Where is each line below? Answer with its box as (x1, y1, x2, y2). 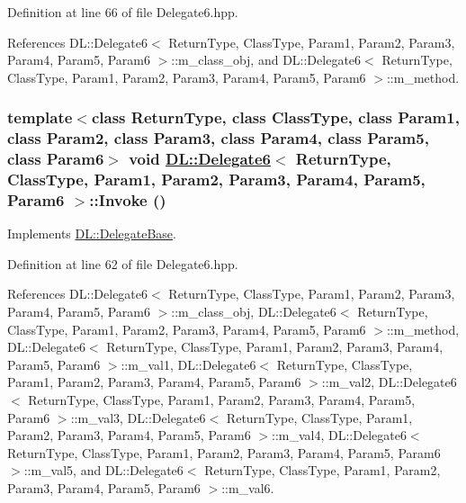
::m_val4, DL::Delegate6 (272, 426, 407, 445)
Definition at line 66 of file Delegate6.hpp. (7, 3, 238, 21)
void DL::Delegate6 (129, 148, 271, 170)
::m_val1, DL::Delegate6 (121, 355, 256, 373)
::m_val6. (221, 479, 274, 497)
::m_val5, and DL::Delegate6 (23, 461, 184, 480)
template (7, 106, 73, 129)
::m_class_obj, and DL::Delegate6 (171, 50, 362, 69)
